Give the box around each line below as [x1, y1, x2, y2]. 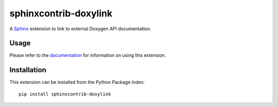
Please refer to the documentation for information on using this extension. [9, 52, 166, 58]
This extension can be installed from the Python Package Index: [9, 79, 145, 85]
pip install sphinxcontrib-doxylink [19, 91, 111, 97]
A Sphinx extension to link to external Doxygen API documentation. [9, 26, 152, 32]
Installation [9, 66, 46, 74]
